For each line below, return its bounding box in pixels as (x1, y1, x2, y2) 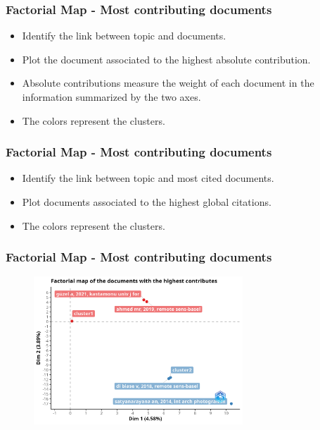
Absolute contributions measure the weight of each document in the (22, 75, 314, 90)
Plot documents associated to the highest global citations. (22, 195, 271, 209)
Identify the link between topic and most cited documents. (22, 171, 274, 185)
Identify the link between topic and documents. (22, 28, 226, 43)
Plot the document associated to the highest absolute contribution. (22, 51, 311, 66)
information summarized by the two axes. (22, 90, 201, 104)
